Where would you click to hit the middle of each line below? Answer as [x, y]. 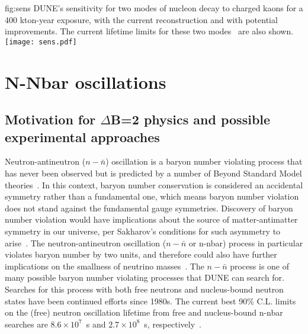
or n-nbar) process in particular [246, 243]
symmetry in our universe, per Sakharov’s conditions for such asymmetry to [143, 231]
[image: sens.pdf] [41, 42]
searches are [26, 324]
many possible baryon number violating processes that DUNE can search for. [145, 277]
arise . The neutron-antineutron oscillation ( [86, 243]
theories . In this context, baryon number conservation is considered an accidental [154, 184]
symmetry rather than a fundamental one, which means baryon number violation [152, 196]
